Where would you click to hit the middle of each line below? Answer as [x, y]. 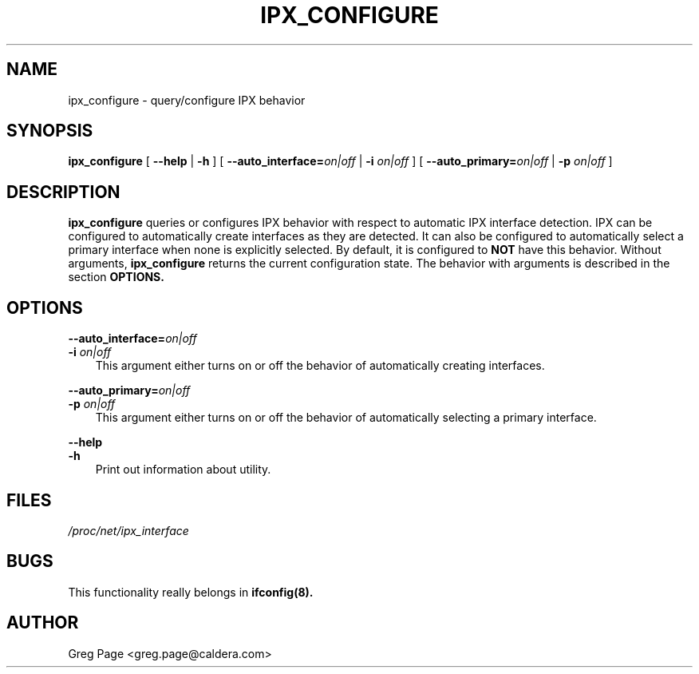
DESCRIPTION [63, 192]
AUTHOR [43, 623]
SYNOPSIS [50, 131]
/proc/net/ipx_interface [128, 530]
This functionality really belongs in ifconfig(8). [191, 592]
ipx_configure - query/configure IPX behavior [187, 100]
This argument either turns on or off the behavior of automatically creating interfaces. [320, 366]
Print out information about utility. [183, 470]
